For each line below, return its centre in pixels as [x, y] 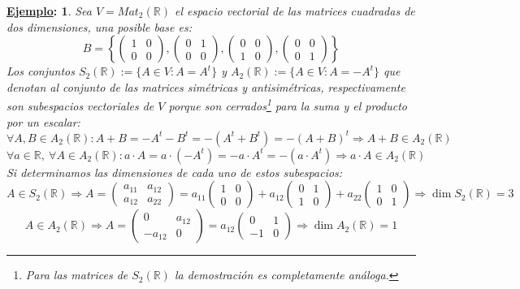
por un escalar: [43, 121]
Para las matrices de [77, 275]
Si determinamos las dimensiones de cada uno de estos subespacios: [175, 172]
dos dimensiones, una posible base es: [99, 26]
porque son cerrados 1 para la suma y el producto [288, 105]
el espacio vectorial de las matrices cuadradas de [295, 11]
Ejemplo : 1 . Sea [49, 11]
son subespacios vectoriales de [80, 106]
